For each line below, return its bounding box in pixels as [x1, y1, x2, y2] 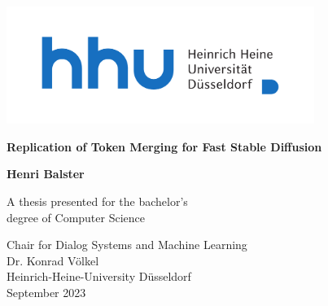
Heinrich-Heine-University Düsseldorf [7, 268, 191, 285]
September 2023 [7, 284, 86, 301]
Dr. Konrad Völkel [7, 251, 99, 269]
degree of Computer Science [7, 208, 146, 225]
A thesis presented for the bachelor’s [7, 193, 188, 210]
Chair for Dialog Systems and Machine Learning [7, 236, 247, 253]
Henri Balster [7, 165, 85, 182]
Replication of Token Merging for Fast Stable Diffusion [7, 138, 322, 155]
